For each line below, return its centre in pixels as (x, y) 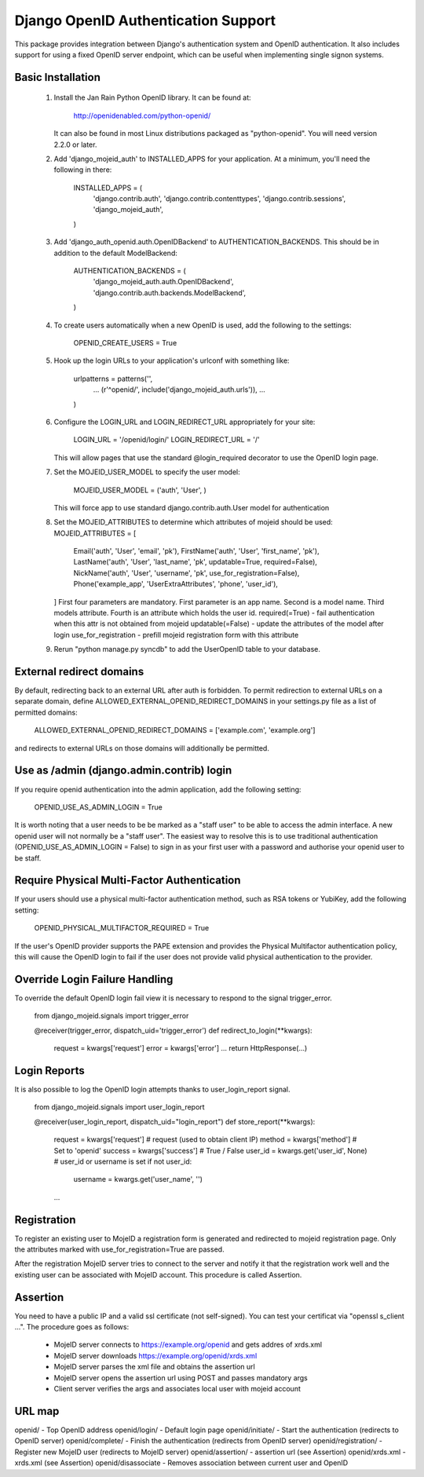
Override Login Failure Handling (94, 979)
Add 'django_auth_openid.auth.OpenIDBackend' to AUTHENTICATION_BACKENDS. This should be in (217, 242)
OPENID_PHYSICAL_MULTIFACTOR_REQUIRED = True (122, 928)
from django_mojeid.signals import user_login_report (119, 1107)
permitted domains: (46, 712)
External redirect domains (79, 672)
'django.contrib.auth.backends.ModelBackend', (170, 292)
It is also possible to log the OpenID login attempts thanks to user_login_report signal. (152, 1089)
